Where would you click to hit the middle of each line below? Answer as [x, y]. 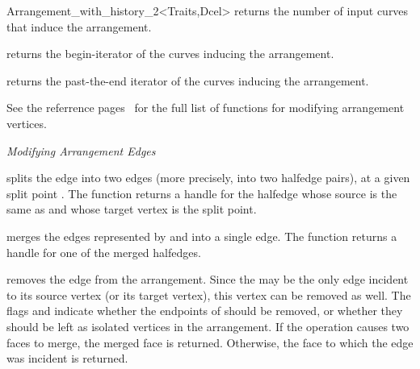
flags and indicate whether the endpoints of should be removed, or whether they [205, 311]
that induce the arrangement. [79, 26]
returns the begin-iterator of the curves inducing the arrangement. [170, 54]
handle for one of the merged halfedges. [104, 252]
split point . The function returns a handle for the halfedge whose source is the [202, 193]
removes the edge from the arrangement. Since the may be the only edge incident [208, 279]
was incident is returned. [67, 358]
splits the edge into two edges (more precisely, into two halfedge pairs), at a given [208, 178]
